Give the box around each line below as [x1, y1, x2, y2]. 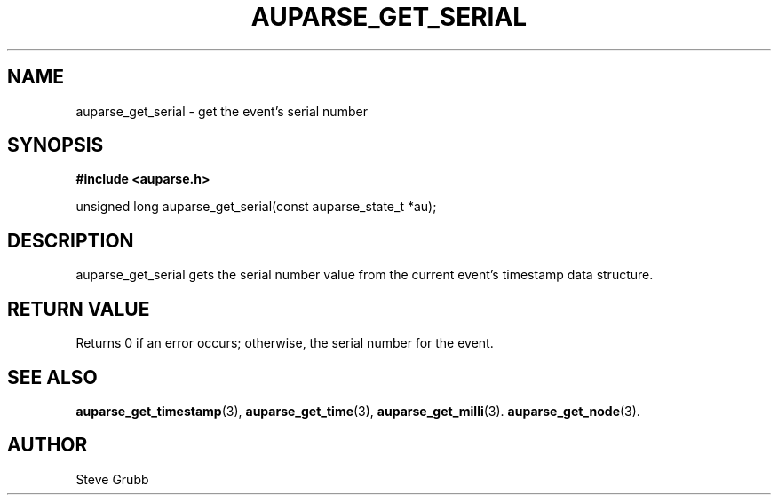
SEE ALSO [7, 365, 98, 388]
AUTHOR [7, 434, 88, 457]
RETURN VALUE [7, 297, 150, 320]
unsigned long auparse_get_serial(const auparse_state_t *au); [75, 199, 437, 215]
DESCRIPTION [7, 229, 134, 252]
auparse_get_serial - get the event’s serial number [75, 103, 368, 119]
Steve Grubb [75, 471, 149, 487]
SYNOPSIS [7, 134, 104, 157]
